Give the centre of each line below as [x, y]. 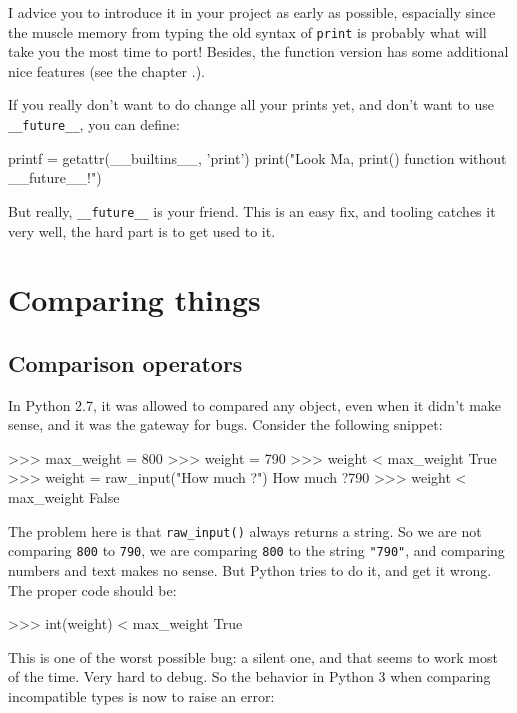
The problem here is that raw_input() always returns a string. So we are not [245, 530]
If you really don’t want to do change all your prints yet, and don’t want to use [251, 104]
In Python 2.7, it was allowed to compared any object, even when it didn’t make [255, 404]
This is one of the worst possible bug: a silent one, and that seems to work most [253, 656]
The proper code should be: [92, 589]
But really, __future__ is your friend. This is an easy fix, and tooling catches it [252, 210]
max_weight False [64, 497]
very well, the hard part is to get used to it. [142, 230]
